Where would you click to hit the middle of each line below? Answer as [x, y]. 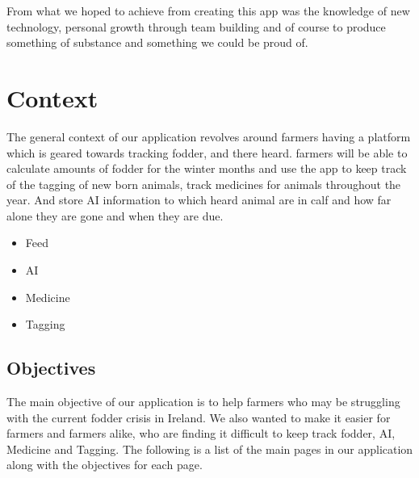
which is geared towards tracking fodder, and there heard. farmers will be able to [207, 152]
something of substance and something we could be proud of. [157, 42]
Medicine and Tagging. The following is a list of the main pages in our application [210, 449]
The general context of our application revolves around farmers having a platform [209, 136]
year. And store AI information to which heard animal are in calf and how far [199, 200]
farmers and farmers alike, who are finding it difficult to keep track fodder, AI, [201, 433]
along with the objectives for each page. [105, 465]
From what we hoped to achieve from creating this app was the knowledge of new [208, 10]
